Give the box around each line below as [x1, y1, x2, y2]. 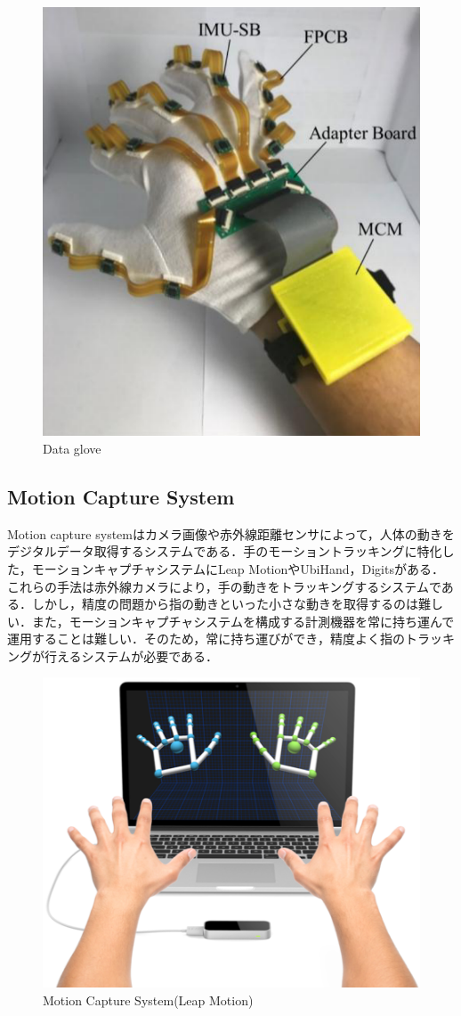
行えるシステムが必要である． [44, 646, 219, 665]
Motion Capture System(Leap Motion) [43, 990, 254, 1009]
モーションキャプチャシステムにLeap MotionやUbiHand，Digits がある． [31, 559, 444, 578]
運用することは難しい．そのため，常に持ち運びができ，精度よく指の [7, 629, 405, 648]
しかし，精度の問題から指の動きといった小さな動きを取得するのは [31, 594, 418, 613]
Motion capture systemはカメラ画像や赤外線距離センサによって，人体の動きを [7, 524, 455, 543]
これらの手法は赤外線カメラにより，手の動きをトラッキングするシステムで [7, 577, 441, 595]
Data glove [43, 438, 101, 457]
